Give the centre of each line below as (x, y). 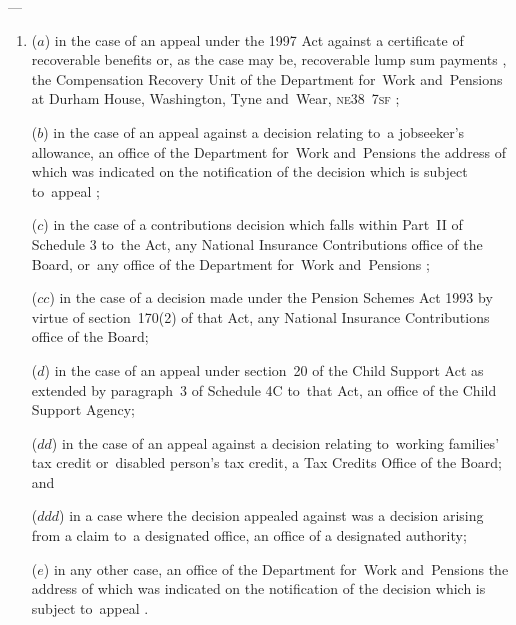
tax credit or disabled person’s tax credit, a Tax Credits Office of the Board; (266, 462)
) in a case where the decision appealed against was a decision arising (271, 515)
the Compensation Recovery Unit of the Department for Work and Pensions (267, 78)
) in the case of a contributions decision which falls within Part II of (253, 224)
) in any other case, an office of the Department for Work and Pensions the (276, 568)
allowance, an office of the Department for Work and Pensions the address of (268, 151)
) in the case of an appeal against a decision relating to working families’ (275, 442)
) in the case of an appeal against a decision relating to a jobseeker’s (254, 131)
